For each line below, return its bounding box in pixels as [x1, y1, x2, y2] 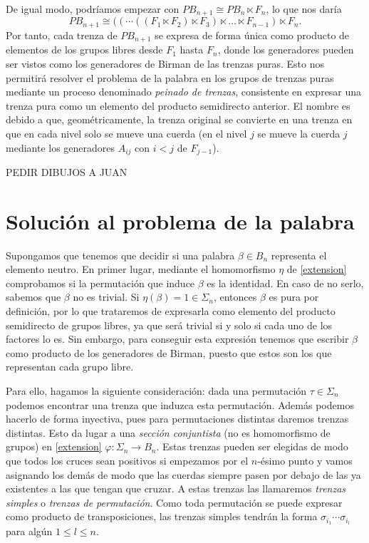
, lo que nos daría [266, 1, 342, 16]
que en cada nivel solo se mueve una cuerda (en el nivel [6, 125, 247, 140]
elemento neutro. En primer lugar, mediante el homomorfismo [6, 262, 276, 276]
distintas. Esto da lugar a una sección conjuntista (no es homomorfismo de [6, 425, 331, 440]
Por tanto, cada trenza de [6, 27, 118, 42]
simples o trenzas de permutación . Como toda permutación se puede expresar [6, 495, 343, 510]
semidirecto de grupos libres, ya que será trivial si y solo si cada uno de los [6, 317, 333, 332]
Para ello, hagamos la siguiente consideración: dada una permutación [6, 383, 307, 398]
